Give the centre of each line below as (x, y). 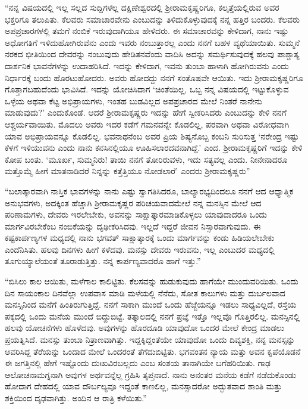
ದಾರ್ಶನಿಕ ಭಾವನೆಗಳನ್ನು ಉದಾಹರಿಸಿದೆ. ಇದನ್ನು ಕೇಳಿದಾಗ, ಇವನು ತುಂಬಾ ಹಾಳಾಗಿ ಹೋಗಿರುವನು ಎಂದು (147, 65)
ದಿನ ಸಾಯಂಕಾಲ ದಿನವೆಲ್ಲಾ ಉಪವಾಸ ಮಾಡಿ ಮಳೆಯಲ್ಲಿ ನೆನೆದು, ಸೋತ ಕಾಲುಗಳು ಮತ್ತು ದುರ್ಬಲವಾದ (145, 292)
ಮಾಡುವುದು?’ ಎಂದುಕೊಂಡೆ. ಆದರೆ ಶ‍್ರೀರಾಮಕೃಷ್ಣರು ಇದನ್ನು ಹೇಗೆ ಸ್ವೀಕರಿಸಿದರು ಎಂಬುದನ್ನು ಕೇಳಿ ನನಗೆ (146, 112)
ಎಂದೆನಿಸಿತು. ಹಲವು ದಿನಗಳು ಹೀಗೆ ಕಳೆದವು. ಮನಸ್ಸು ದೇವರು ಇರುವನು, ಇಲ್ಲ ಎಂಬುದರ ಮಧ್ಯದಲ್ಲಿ (140, 249)
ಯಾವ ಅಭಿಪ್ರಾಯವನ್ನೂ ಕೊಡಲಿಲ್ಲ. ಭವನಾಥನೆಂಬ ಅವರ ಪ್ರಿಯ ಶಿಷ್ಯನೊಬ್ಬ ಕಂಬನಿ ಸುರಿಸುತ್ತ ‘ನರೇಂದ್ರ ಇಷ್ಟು (152, 136)
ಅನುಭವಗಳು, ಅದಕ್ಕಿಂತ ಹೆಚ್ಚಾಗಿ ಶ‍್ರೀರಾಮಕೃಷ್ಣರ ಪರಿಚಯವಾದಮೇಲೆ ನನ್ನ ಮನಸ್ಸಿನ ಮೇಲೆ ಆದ (133, 202)
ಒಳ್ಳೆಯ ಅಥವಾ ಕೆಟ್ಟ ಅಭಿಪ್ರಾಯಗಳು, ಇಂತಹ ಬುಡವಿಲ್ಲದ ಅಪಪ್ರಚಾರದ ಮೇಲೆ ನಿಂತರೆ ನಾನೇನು (133, 100)
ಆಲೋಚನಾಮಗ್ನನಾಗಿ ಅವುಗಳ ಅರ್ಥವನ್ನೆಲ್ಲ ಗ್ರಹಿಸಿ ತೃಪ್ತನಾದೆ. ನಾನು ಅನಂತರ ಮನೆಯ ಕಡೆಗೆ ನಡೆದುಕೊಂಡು (150, 374)
